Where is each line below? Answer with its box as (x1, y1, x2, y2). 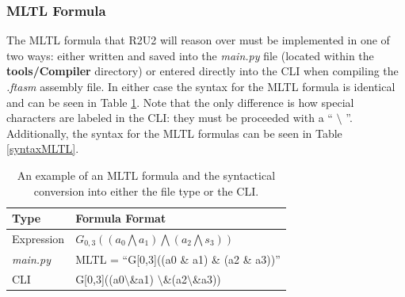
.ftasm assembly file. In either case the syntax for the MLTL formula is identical (6, 78, 395, 94)
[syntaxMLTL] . (6, 140, 79, 157)
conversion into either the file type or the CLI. (33, 182, 259, 199)
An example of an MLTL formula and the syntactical (17, 166, 276, 183)
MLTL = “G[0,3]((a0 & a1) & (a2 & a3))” (75, 250, 281, 267)
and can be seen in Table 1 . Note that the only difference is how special (6, 93, 354, 110)
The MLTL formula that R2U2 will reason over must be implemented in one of (6, 32, 390, 48)
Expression (12, 230, 65, 247)
